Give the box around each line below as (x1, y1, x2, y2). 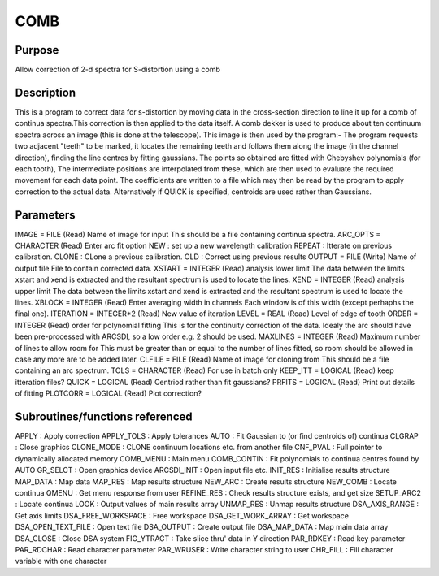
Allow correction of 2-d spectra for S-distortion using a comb (15, 65, 221, 75)
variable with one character (15, 557, 107, 566)
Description (15, 85, 76, 99)
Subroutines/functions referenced (15, 409, 193, 423)
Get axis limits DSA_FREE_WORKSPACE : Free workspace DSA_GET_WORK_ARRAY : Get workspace (15, 510, 350, 520)
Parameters (15, 208, 76, 222)
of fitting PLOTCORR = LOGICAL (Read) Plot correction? (15, 388, 202, 398)
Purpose (15, 43, 59, 57)
